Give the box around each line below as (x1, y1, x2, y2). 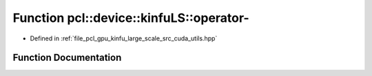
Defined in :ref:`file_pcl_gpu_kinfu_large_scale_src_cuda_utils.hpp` (30, 34, 218, 42)
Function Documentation (12, 52, 122, 64)
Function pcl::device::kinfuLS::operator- (12, 10, 249, 25)
